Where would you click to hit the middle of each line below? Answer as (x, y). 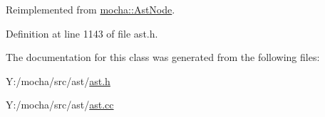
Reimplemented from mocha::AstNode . (91, 9)
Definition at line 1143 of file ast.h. (82, 33)
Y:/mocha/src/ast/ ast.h (58, 80)
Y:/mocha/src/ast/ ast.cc (60, 105)
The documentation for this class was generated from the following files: (163, 57)
